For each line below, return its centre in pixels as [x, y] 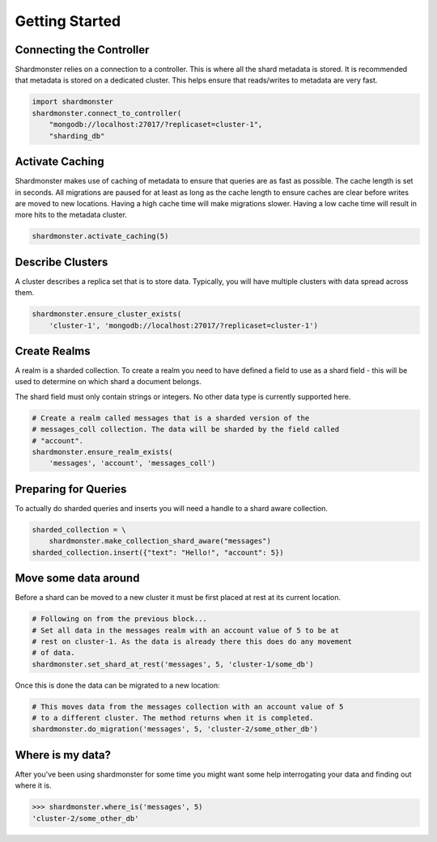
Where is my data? [63, 755]
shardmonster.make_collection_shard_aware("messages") [160, 541]
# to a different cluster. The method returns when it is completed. [173, 718]
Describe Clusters [62, 262]
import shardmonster [72, 102]
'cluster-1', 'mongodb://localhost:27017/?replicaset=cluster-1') [184, 325]
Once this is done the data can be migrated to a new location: [117, 685]
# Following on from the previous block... [120, 619]
